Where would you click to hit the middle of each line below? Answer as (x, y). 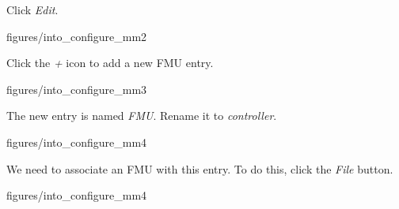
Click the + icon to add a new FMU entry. (110, 63)
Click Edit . (32, 9)
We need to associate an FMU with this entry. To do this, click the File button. (200, 168)
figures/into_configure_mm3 (77, 89)
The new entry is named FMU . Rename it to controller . (142, 116)
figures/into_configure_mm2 (77, 36)
